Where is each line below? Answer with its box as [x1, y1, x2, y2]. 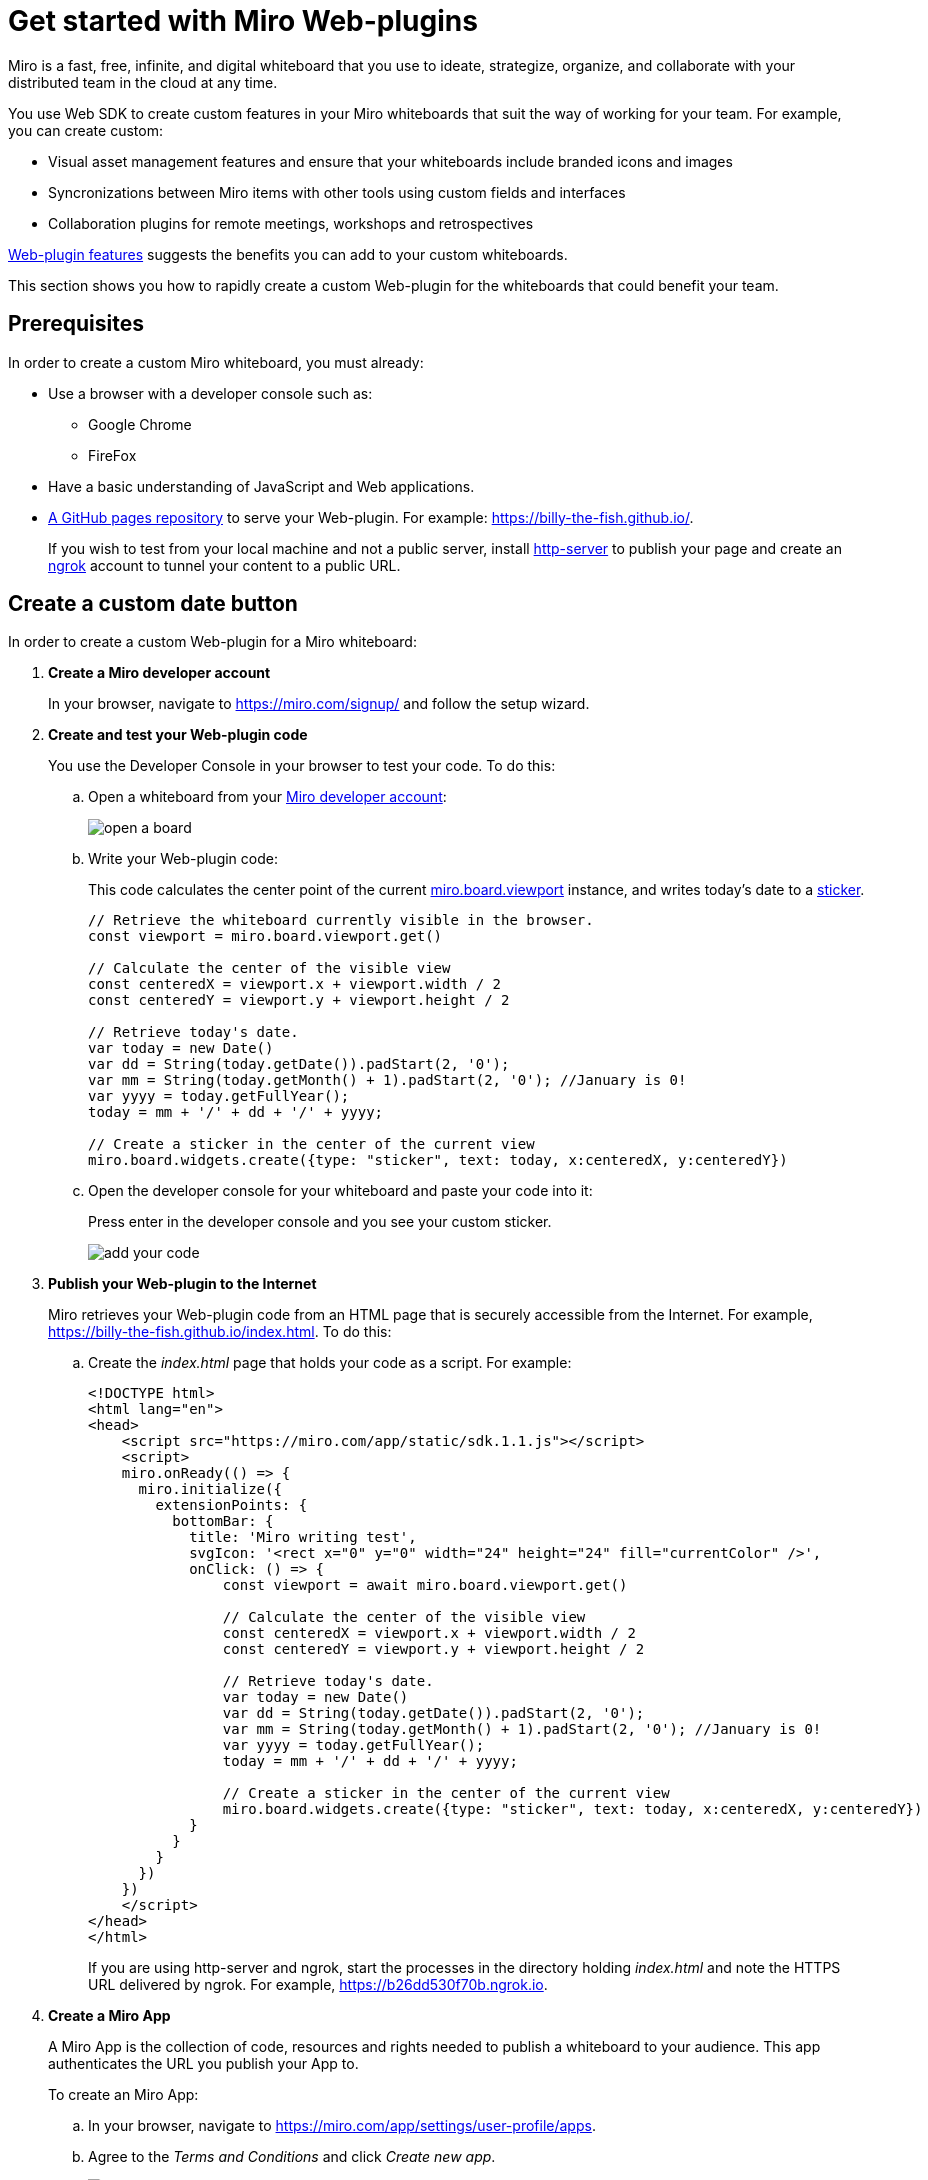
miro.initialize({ [138, 1481, 282, 1498]
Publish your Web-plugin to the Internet [48, 1275, 317, 1293]
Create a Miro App [48, 2007, 171, 2025]
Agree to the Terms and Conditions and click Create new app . [88, 2148, 496, 2166]
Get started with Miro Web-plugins [8, 4, 478, 38]
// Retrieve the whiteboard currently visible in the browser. [88, 912, 594, 929]
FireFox [88, 446, 137, 464]
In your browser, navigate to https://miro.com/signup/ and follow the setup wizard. [48, 695, 590, 713]
